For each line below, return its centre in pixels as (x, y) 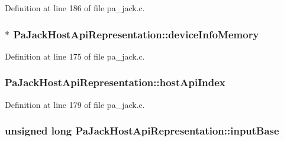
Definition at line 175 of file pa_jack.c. (75, 56)
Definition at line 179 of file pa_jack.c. (75, 104)
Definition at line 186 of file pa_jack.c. (75, 8)
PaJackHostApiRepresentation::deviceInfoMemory (136, 34)
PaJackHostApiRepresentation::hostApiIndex (115, 82)
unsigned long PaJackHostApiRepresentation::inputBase (142, 131)
